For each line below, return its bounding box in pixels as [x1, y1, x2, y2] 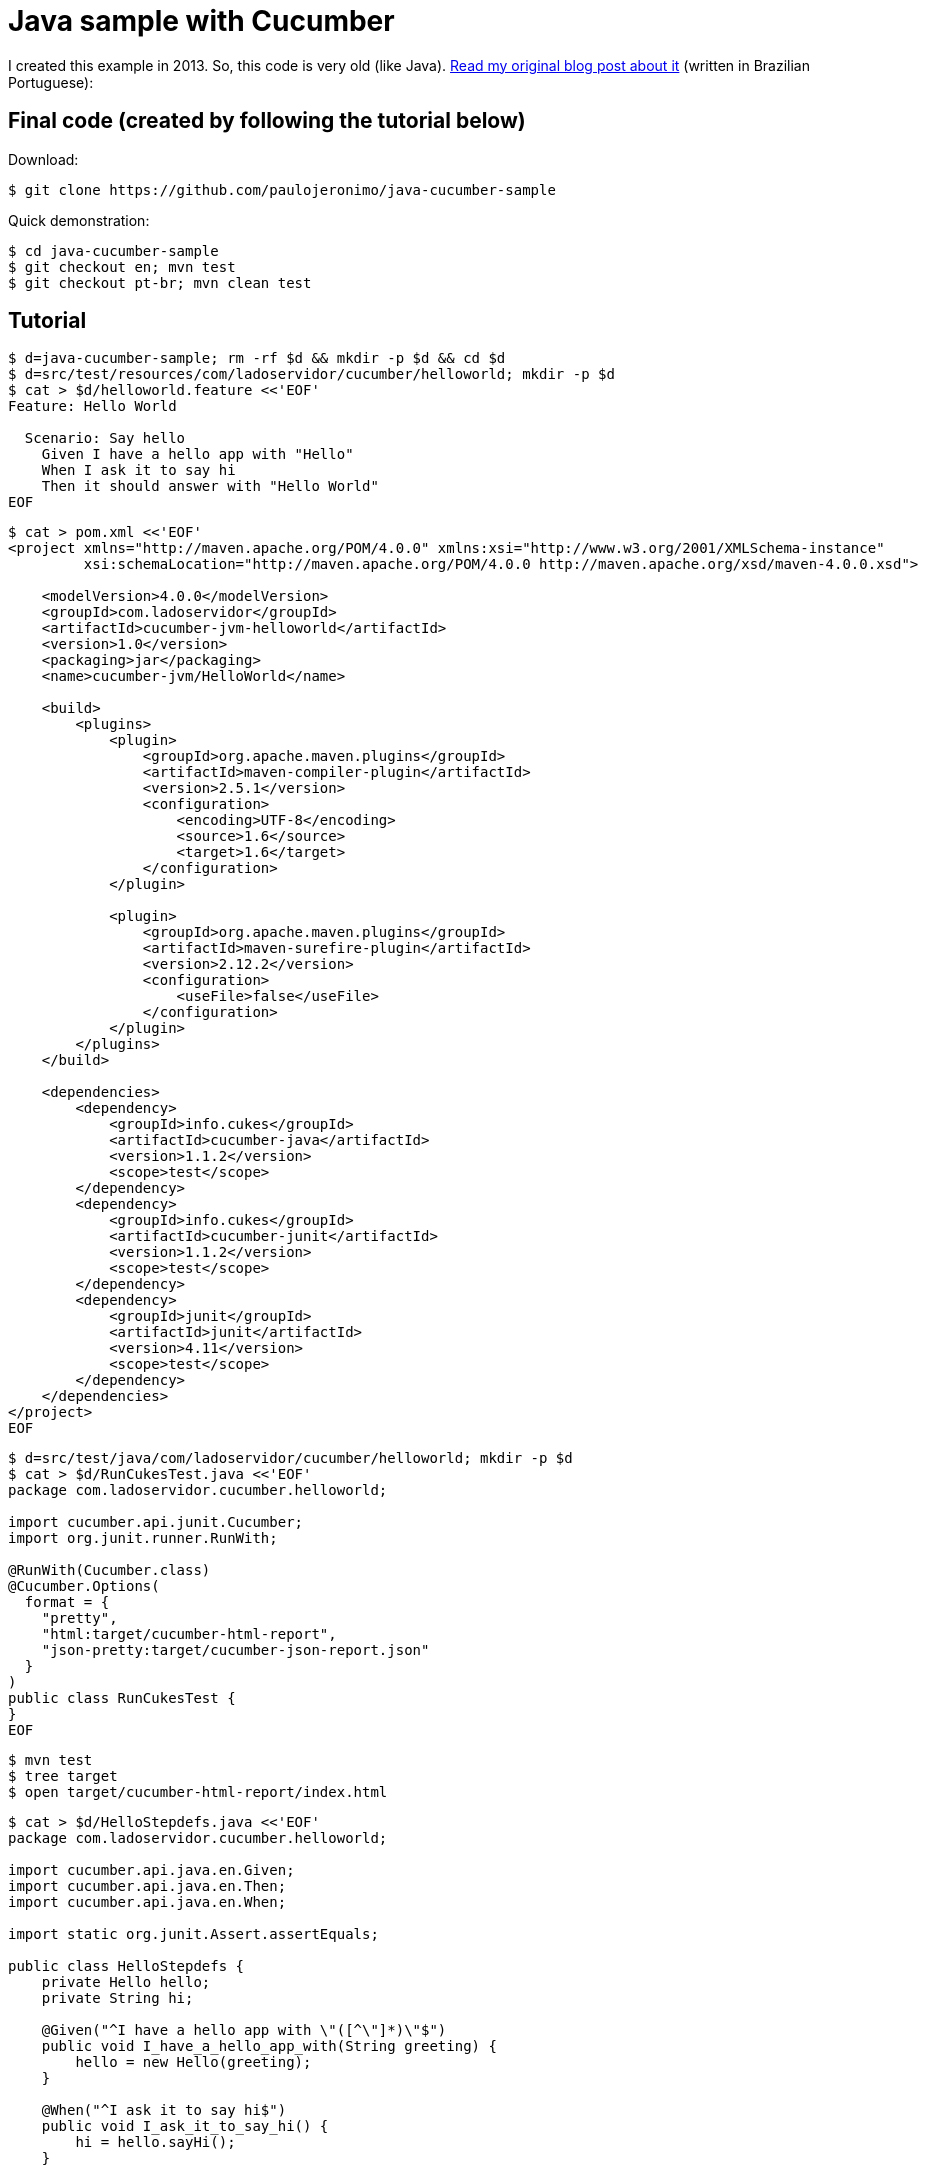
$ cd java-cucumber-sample [8, 242, 219, 259]
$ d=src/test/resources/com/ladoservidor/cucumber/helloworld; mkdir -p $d [8, 366, 615, 383]
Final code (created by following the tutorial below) [8, 108, 526, 134]
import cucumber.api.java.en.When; [8, 1894, 287, 1911]
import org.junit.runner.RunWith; [8, 1530, 278, 1547]
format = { [24, 1594, 110, 1611]
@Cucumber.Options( [8, 1578, 160, 1595]
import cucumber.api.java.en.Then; [8, 1878, 287, 1895]
